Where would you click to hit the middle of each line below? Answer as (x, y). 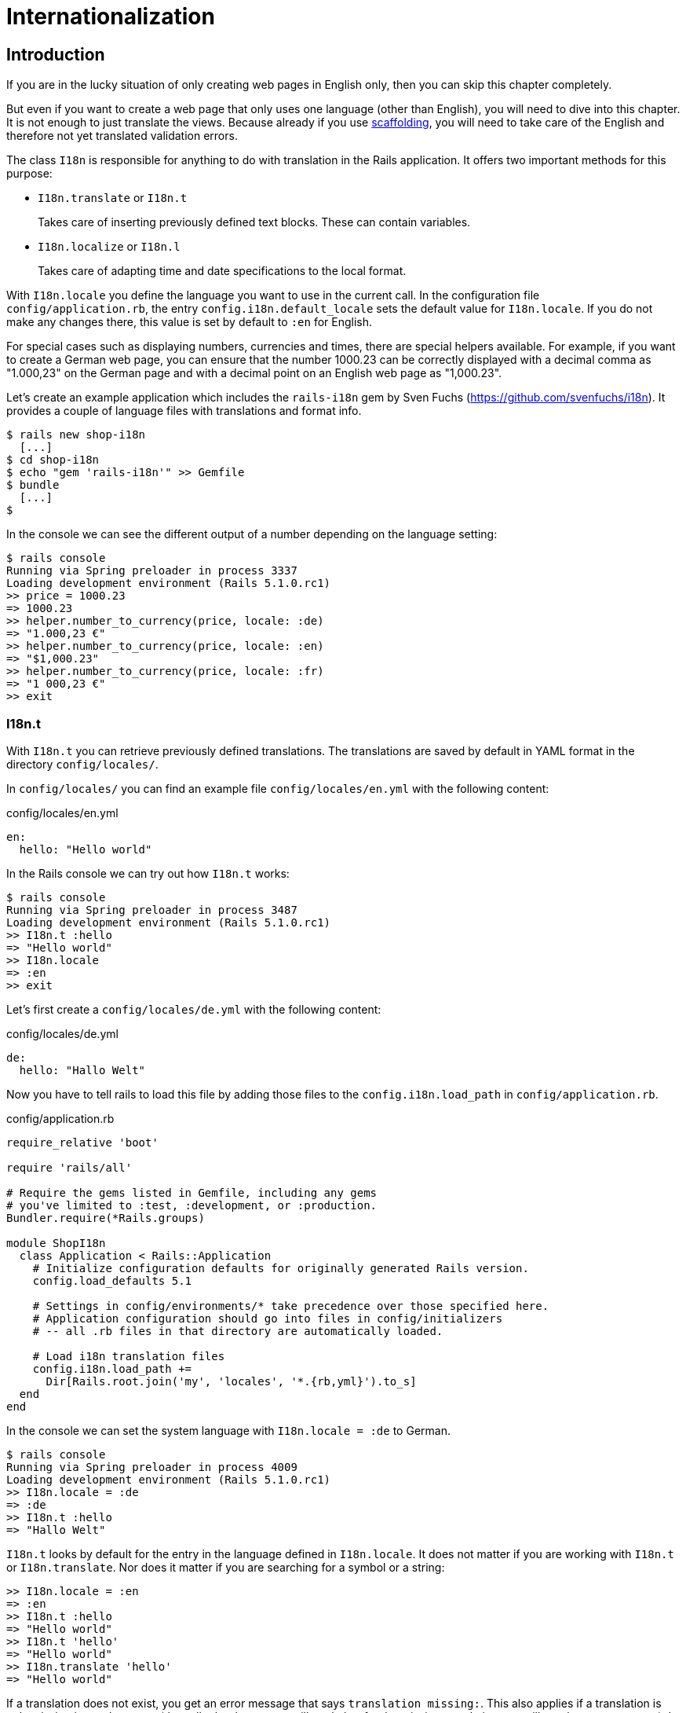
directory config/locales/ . (82, 764)
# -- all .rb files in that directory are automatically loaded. (238, 1331)
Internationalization (111, 17)
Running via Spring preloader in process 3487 (152, 910)
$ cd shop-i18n (53, 460)
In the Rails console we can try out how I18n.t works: (148, 873)
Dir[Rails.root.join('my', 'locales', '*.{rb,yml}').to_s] (231, 1381)
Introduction (56, 54)
